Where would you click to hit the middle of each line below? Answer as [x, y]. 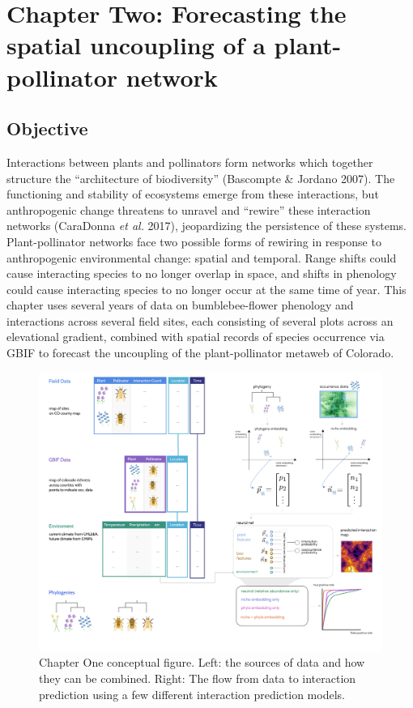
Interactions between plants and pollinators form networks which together [190, 162]
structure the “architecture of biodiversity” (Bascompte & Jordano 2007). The [201, 178]
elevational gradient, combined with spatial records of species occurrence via [196, 337]
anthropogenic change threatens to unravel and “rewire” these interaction [189, 209]
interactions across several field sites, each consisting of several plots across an [200, 320]
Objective [47, 128]
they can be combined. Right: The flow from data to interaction [198, 678]
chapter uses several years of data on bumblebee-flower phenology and [180, 305]
